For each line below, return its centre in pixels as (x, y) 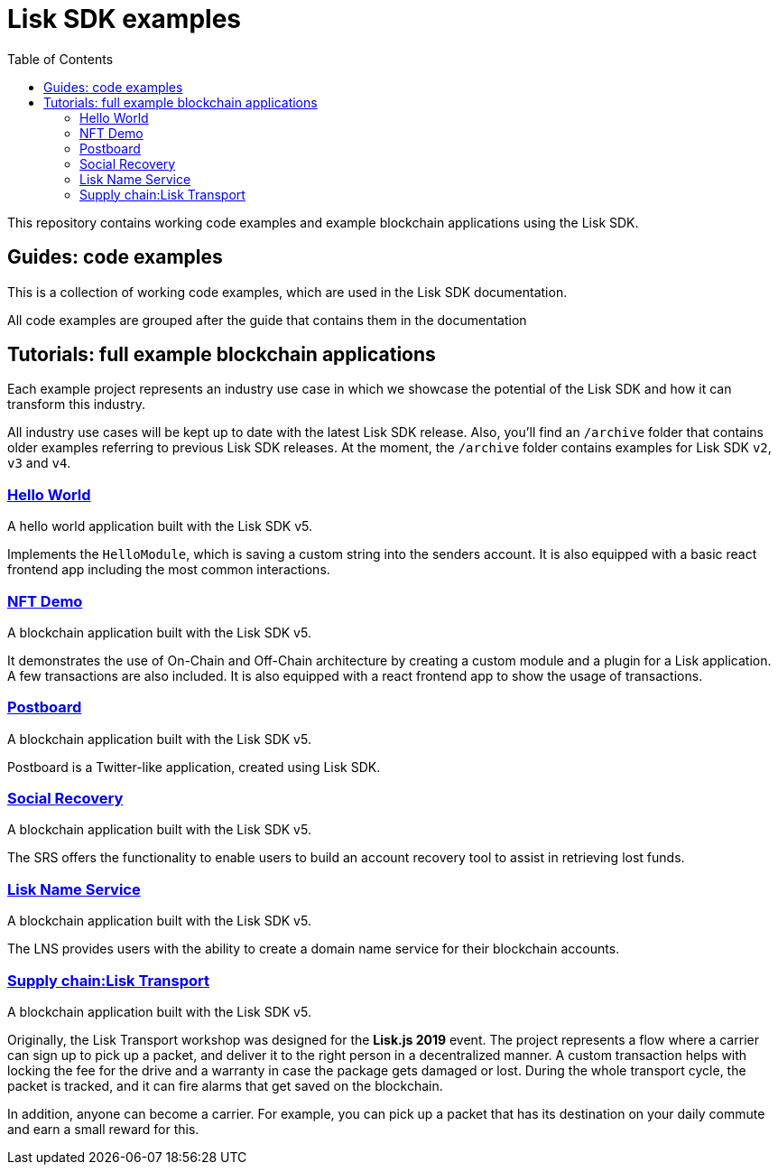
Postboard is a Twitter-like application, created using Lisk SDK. (194, 767)
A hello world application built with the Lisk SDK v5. (160, 526)
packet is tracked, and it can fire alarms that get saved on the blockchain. (225, 1085)
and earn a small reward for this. (103, 1129)
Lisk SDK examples (125, 19)
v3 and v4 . (39, 463)
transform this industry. (77, 405)
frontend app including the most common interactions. (169, 570)
